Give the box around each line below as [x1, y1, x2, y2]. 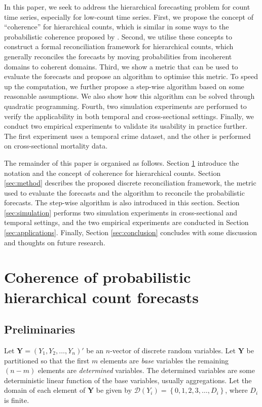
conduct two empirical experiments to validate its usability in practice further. [4, 121, 247, 131]
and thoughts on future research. [4, 237, 105, 247]
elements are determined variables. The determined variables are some [38, 365, 255, 376]
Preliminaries [4, 321, 76, 337]
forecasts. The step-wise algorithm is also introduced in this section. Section [4, 197, 240, 208]
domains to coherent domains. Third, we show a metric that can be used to [4, 61, 238, 71]
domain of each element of [4, 385, 86, 395]
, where [225, 385, 248, 395]
